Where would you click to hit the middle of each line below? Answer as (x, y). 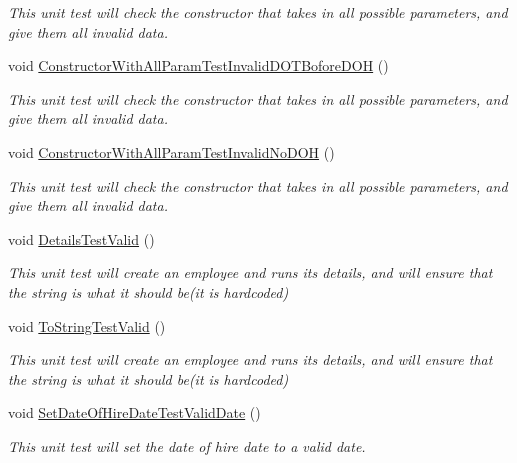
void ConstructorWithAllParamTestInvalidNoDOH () (171, 151)
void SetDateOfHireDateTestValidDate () (134, 412)
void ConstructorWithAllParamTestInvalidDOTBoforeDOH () (198, 65)
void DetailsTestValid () (81, 238)
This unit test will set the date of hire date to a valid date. (187, 445)
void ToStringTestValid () (87, 325)
